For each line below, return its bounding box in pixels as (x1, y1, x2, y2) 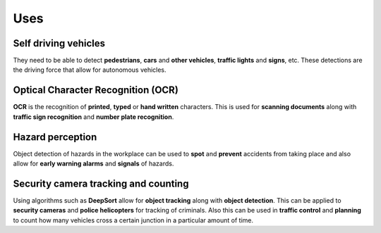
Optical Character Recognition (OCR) (13, 84, 179, 96)
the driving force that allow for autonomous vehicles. (13, 65, 167, 74)
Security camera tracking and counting (13, 177, 189, 189)
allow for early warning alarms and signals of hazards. (13, 159, 174, 168)
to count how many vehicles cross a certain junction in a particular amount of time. (13, 215, 254, 225)
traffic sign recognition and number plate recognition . (13, 113, 174, 121)
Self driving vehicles (13, 37, 106, 49)
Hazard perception (13, 131, 97, 143)
